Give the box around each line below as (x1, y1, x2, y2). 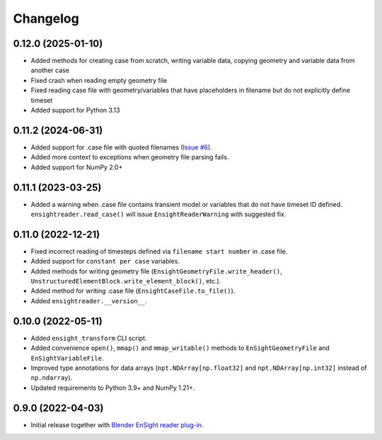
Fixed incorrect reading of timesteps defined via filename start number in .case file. (30, 247, 288, 255)
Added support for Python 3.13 (30, 106, 120, 115)
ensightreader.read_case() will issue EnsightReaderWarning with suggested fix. (30, 210, 286, 218)
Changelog (13, 11, 79, 26)
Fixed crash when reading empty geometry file (30, 76, 168, 84)
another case (30, 66, 70, 74)
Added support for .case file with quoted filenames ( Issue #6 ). (30, 142, 212, 152)
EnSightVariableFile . (30, 354, 104, 362)
